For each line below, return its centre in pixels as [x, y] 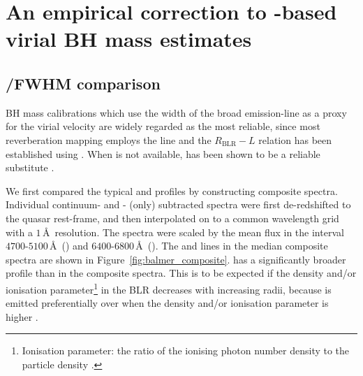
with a [19, 232]
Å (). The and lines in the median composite [232, 246]
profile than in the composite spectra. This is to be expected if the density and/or [181, 273]
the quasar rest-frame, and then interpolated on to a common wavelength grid [172, 218]
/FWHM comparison [83, 83]
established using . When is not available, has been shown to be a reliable [163, 153]
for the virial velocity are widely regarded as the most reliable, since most [163, 126]
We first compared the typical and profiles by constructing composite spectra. [172, 190]
